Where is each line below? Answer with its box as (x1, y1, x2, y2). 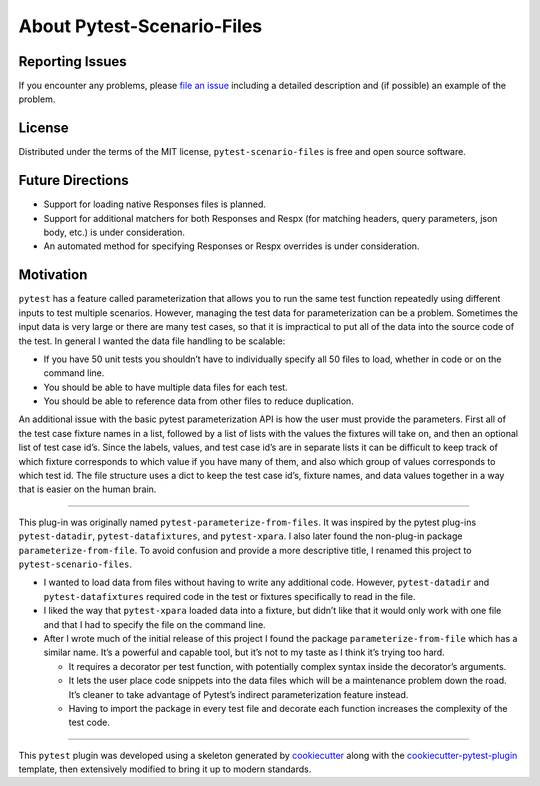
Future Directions (18, 172, 129, 189)
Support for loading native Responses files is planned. (43, 198, 267, 210)
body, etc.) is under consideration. (43, 226, 185, 239)
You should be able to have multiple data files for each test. (43, 381, 289, 393)
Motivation (18, 266, 88, 284)
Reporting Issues (18, 53, 127, 70)
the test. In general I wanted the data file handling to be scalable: (18, 335, 286, 347)
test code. (68, 716, 110, 729)
